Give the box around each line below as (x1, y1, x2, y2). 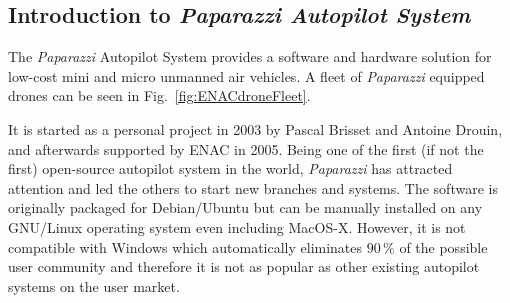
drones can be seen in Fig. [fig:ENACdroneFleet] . (8, 85, 311, 106)
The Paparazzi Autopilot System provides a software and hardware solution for (8, 46, 492, 67)
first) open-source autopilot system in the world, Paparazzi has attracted (8, 158, 453, 179)
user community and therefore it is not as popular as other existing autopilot (8, 256, 480, 277)
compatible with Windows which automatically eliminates (8, 236, 363, 257)
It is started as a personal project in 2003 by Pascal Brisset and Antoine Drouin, (8, 118, 503, 139)
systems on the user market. (8, 275, 180, 296)
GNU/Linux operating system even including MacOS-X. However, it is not (8, 216, 466, 237)
